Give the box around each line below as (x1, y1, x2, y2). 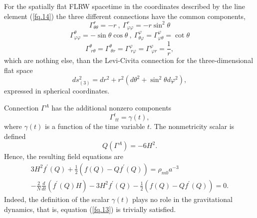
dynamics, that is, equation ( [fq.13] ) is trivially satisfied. (4, 203, 176, 214)
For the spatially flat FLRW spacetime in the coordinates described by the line (4, 1, 246, 11)
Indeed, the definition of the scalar (4, 194, 109, 204)
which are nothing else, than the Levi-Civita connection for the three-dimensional (4, 55, 254, 65)
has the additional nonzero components (51, 102, 172, 113)
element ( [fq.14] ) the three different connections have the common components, (4, 10, 246, 21)
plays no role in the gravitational (132, 194, 233, 204)
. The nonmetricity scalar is (150, 121, 235, 131)
